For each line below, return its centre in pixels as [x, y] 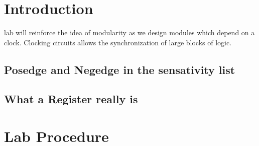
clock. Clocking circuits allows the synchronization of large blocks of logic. [118, 42]
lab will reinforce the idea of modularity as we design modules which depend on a [129, 32]
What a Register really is [71, 99]
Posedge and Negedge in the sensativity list [120, 69]
